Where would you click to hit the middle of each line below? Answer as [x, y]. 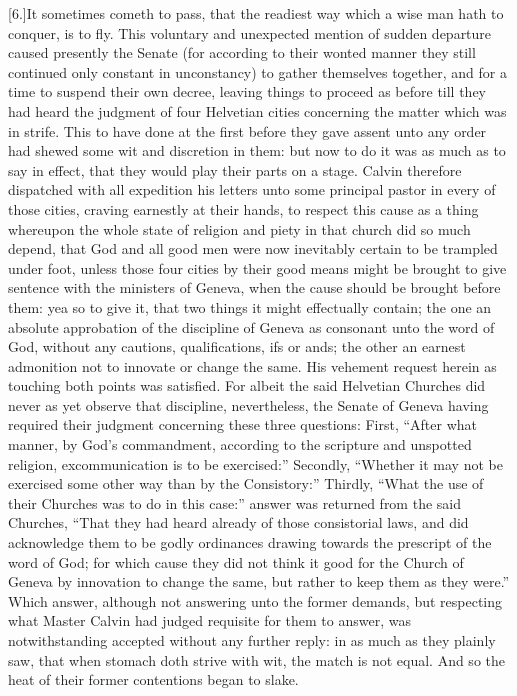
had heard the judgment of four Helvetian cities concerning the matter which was [257, 110]
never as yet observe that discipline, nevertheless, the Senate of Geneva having [248, 404]
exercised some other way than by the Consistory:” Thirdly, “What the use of [246, 483]
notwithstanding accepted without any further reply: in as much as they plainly [252, 640]
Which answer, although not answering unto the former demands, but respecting [255, 600]
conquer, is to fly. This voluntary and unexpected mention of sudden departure [250, 32]
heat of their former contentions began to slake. [153, 679]
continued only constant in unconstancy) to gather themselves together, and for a [257, 71]
